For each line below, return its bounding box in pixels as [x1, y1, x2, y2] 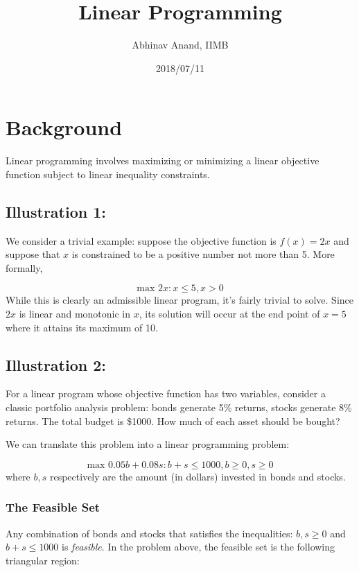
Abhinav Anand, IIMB [132, 37, 229, 52]
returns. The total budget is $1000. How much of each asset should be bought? [6, 413, 340, 428]
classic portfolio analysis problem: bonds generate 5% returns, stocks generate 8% [6, 400, 352, 414]
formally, [6, 260, 43, 275]
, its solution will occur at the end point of [139, 306, 320, 321]
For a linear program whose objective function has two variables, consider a [6, 386, 326, 401]
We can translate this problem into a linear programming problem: [6, 437, 290, 451]
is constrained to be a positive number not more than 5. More [71, 247, 335, 261]
